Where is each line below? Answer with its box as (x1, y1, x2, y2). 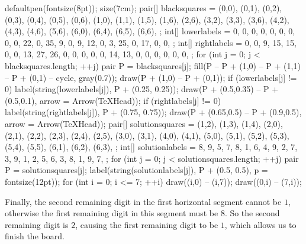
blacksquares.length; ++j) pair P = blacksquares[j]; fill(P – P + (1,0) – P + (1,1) (5, 59, 301, 71)
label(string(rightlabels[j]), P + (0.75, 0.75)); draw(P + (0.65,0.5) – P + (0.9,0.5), (5, 106, 302, 118)
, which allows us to (224, 218, 297, 230)
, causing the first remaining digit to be (75, 218, 218, 230)
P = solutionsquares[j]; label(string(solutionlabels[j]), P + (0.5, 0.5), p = (5, 164, 268, 176)
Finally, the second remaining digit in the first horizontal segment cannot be (5, 195, 282, 207)
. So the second (224, 207, 280, 219)
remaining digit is (5, 218, 69, 230)
